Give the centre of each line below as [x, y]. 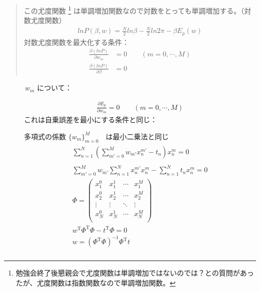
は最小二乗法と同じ [137, 136]
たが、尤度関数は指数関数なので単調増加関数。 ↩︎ [96, 282]
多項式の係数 [45, 136]
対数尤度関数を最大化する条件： [76, 42]
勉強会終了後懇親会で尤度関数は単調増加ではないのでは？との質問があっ [135, 273]
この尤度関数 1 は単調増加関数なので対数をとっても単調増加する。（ [134, 10]
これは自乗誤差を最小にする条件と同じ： [91, 120]
